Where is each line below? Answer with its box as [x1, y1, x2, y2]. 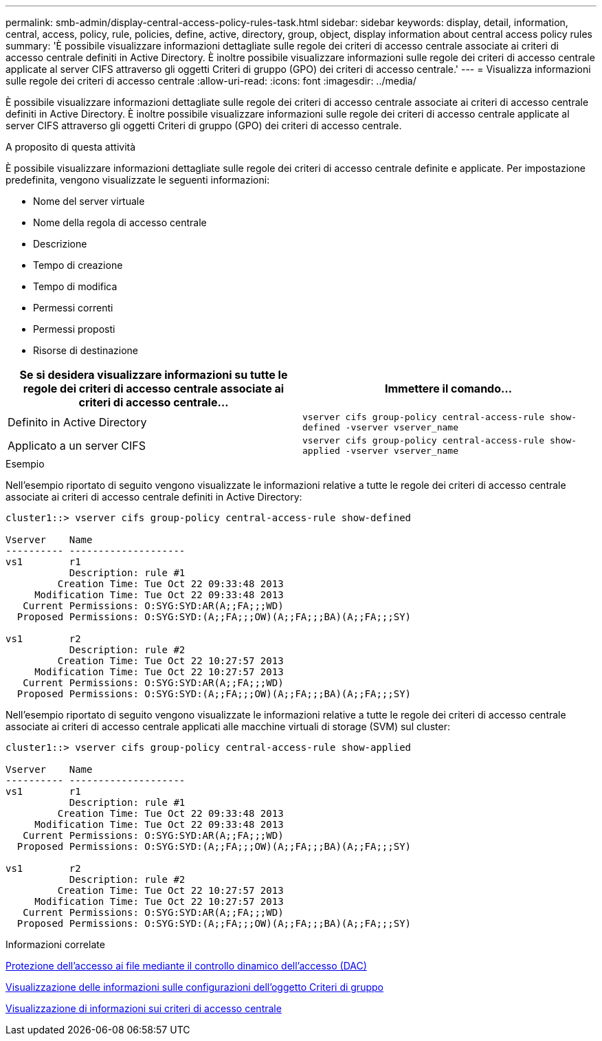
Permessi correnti [33, 302, 113, 314]
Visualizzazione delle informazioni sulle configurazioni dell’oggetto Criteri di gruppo [5, 981, 383, 993]
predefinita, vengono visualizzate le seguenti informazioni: [5, 174, 270, 186]
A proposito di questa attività [5, 141, 136, 153]
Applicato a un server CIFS [8, 439, 146, 452]
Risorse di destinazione [33, 344, 139, 356]
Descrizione [33, 238, 87, 250]
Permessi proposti [33, 323, 115, 335]
